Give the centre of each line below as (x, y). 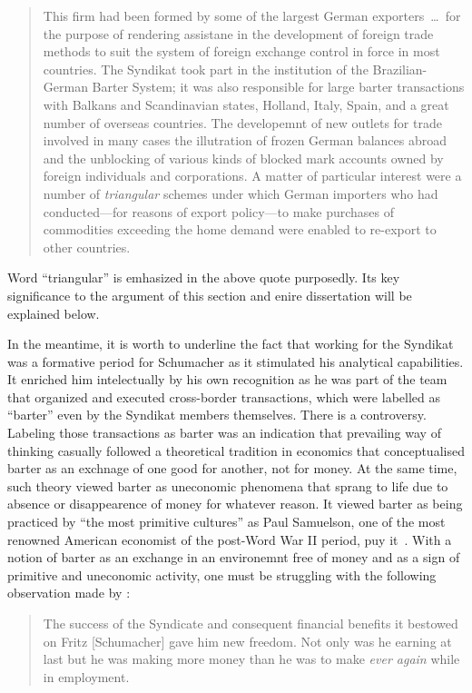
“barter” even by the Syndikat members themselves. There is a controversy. (217, 415)
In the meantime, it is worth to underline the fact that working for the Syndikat (231, 344)
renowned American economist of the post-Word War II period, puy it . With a (230, 539)
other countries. (87, 247)
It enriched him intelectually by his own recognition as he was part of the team (227, 379)
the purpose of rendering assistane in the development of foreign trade (238, 33)
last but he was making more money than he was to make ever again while (251, 659)
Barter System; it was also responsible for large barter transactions (278, 87)
